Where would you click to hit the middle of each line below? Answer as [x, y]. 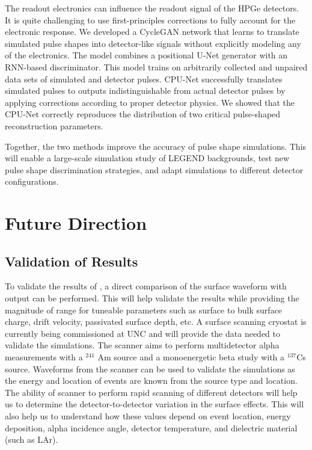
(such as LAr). [32, 439]
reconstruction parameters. [54, 125]
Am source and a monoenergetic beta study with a [191, 357]
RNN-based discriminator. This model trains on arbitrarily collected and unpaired [156, 66]
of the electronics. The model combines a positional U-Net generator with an [146, 55]
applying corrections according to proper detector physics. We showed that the [150, 102]
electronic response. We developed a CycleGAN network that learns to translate [152, 32]
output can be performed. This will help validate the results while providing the [152, 298]
